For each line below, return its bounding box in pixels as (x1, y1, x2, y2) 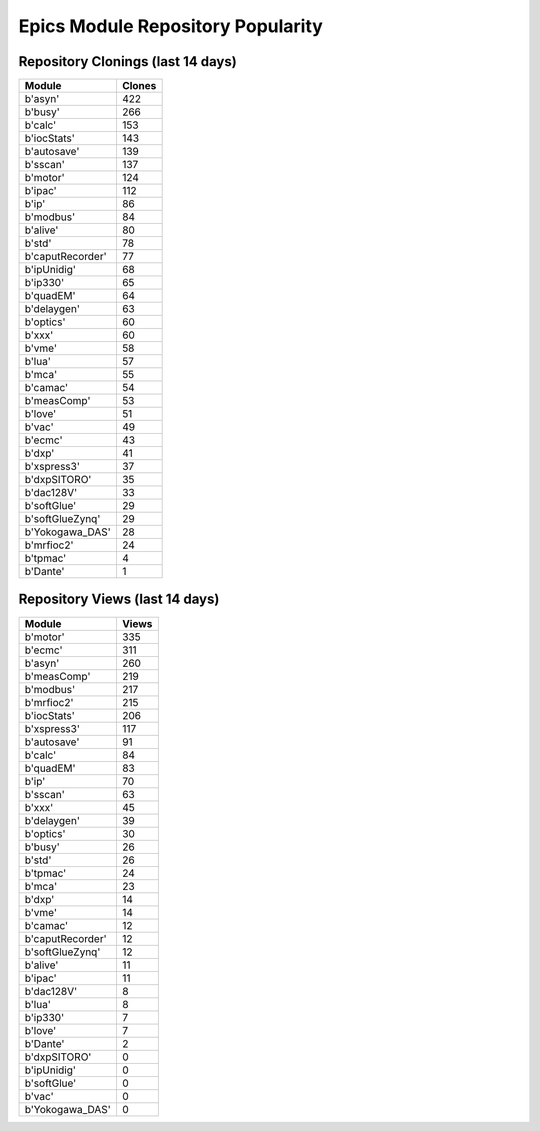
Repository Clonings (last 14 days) (18, 53, 237, 70)
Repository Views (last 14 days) (18, 591, 220, 608)
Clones (121, 79, 157, 93)
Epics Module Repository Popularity (18, 15, 324, 37)
